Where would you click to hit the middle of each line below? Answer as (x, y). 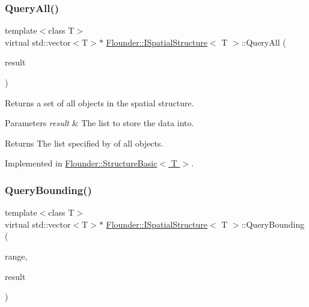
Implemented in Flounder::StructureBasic (81, 163)
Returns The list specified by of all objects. (84, 143)
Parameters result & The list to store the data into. (99, 123)
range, (16, 256)
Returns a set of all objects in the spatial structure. (99, 102)
